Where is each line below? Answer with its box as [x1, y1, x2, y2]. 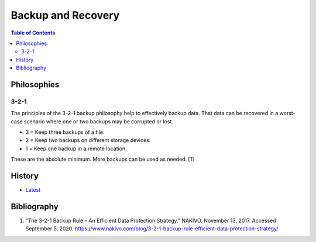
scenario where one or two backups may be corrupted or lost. [23, 117, 174, 125]
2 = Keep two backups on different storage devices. [25, 137, 151, 144]
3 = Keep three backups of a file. [25, 129, 105, 136]
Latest [25, 186, 41, 193]
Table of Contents [11, 29, 56, 36]
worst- [279, 110, 296, 117]
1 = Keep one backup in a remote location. [25, 145, 127, 152]
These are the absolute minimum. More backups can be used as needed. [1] [11, 155, 194, 163]
